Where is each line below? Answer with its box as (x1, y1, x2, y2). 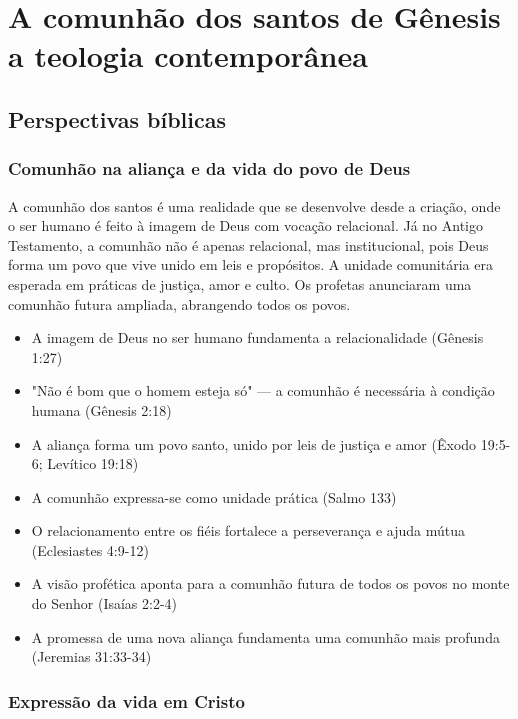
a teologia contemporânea (8, 35, 368, 76)
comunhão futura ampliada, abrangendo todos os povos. (8, 293, 351, 314)
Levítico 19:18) (47, 453, 139, 474)
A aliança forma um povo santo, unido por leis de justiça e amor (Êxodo (31, 433, 477, 454)
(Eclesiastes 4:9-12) (31, 539, 149, 560)
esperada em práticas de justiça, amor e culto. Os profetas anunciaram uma (8, 273, 472, 294)
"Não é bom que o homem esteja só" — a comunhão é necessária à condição (31, 380, 495, 401)
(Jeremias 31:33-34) (31, 646, 152, 667)
